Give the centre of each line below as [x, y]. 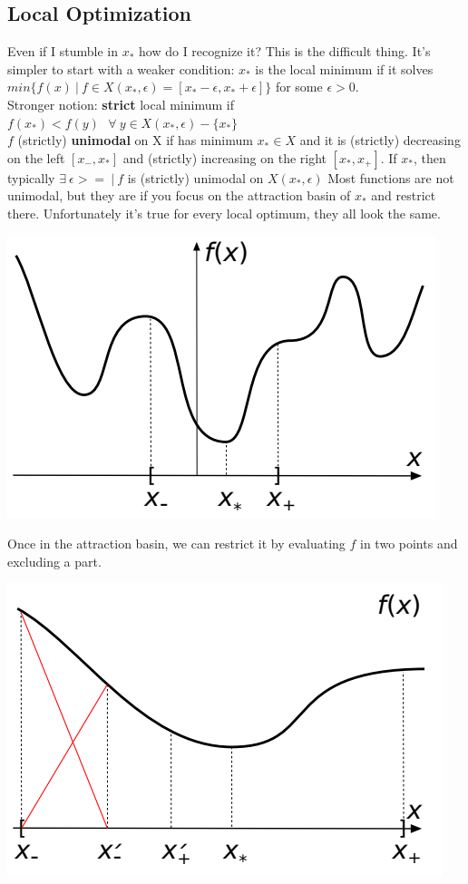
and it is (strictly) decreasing [380, 140]
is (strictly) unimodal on [195, 177]
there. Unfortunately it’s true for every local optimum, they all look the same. [224, 213]
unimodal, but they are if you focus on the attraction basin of [179, 195]
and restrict [404, 195]
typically [31, 177]
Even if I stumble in [63, 51]
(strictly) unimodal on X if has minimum [135, 140]
